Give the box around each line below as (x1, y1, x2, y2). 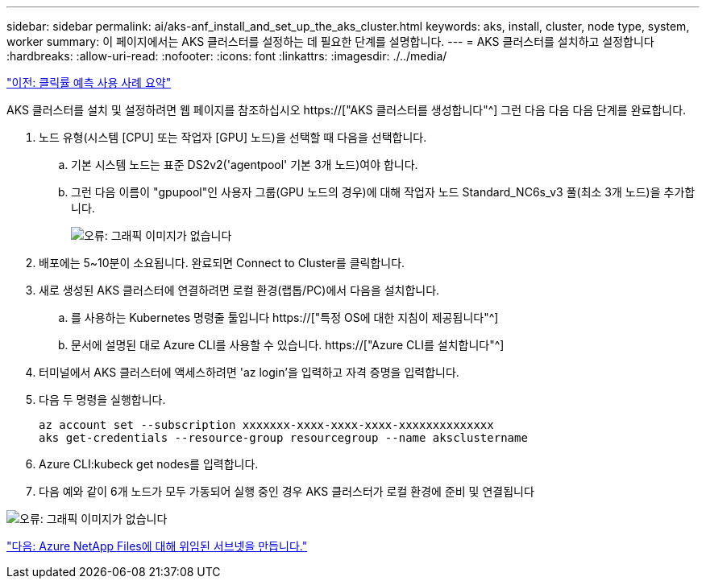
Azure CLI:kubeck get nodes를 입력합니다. (39, 457, 259, 471)
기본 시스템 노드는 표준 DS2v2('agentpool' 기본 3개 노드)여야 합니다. (71, 158, 418, 171)
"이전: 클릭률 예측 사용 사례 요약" (6, 76, 172, 89)
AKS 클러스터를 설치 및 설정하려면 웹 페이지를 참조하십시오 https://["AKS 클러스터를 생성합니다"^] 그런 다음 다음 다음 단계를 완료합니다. (6, 103, 687, 117)
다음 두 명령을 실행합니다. (39, 393, 166, 406)
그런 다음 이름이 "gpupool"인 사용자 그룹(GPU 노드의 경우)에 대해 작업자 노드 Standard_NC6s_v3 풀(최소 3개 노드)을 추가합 (71, 185, 696, 199)
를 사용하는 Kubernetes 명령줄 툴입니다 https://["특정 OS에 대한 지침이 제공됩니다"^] (71, 311, 499, 324)
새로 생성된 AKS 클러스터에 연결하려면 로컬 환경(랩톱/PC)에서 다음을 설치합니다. (39, 283, 440, 297)
